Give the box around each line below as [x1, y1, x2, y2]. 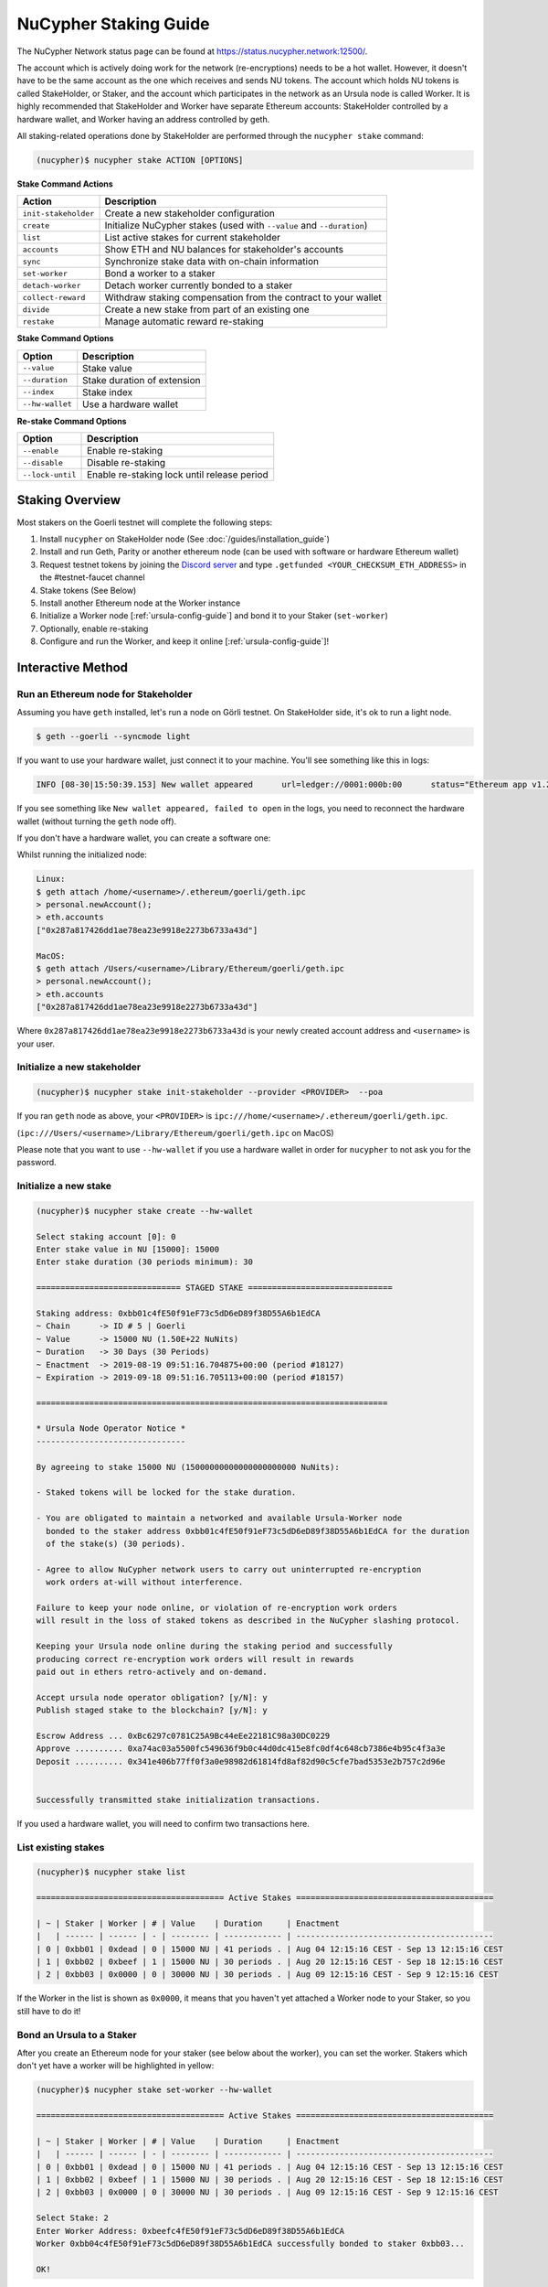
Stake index [82, 385, 132, 398]
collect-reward [22, 293, 86, 302]
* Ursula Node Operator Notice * [36, 1423, 186, 1433]
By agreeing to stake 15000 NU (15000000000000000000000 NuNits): [36, 1462, 340, 1472]
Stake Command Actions [16, 178, 113, 189]
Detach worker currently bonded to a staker [104, 279, 293, 292]
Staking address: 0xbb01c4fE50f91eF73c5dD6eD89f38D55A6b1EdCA [36, 1308, 321, 1318]
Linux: [36, 874, 66, 885]
